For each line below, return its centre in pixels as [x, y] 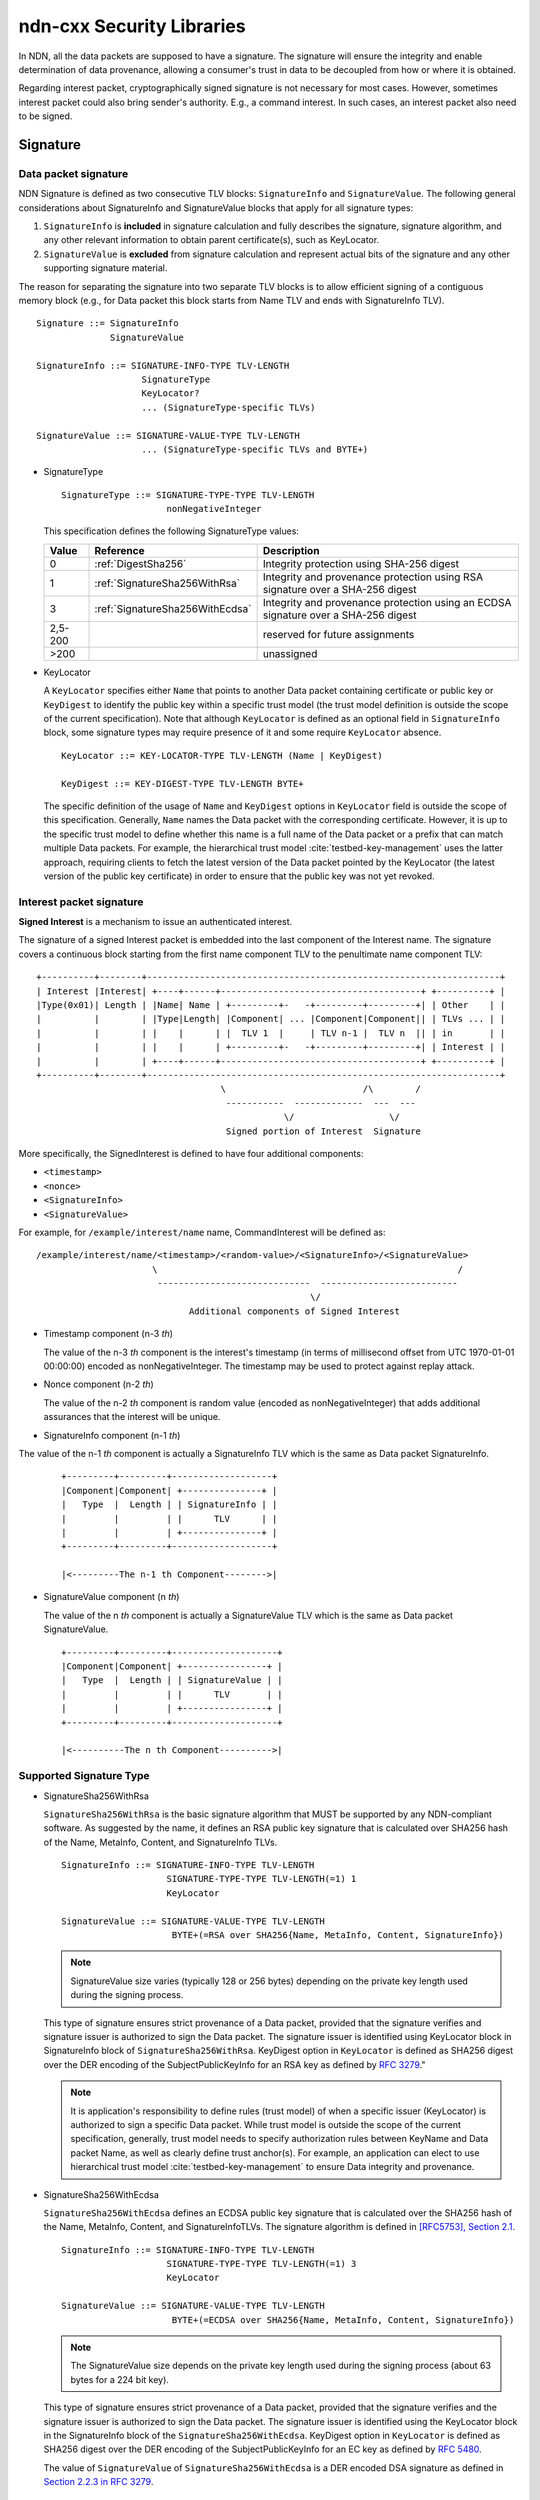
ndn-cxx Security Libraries [132, 26]
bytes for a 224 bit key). [120, 2379]
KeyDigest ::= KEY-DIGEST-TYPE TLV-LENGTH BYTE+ [182, 783]
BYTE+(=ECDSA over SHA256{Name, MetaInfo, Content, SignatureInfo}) [343, 2319]
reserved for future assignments [338, 634]
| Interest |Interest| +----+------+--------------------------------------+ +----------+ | [271, 991]
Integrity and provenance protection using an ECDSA [387, 602]
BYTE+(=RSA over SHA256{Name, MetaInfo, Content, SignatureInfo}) [338, 1935]
